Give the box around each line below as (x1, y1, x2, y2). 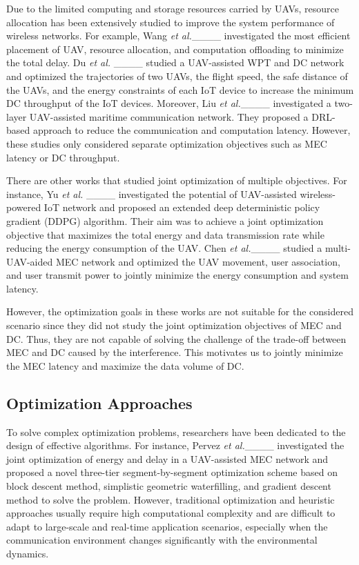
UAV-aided (6, 254, 53, 268)
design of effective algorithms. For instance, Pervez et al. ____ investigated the (6, 438, 345, 453)
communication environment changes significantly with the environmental (6, 533, 318, 547)
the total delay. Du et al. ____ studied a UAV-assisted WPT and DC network (6, 55, 345, 70)
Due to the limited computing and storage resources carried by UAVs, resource (6, 1, 339, 15)
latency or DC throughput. (6, 150, 120, 164)
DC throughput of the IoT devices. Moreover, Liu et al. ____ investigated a (6, 96, 331, 110)
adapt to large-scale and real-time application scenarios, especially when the (6, 519, 328, 533)
